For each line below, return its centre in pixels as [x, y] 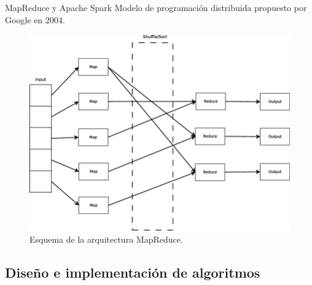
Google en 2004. [35, 19]
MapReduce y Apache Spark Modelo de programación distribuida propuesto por [156, 7]
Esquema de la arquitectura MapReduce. [106, 239]
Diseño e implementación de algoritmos [133, 272]
